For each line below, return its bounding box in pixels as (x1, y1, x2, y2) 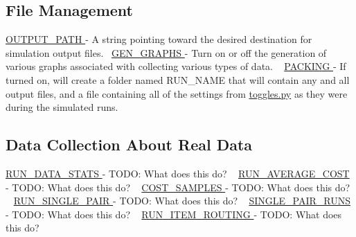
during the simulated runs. (6, 100, 118, 114)
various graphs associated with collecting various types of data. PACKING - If (6, 59, 346, 73)
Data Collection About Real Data (6, 134, 253, 155)
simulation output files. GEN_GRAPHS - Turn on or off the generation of (6, 45, 327, 60)
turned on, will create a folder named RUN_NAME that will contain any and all (6, 72, 350, 87)
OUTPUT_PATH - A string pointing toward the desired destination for (6, 32, 312, 46)
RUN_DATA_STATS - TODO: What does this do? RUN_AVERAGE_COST (6, 166, 350, 180)
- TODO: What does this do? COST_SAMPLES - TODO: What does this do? (6, 179, 350, 194)
